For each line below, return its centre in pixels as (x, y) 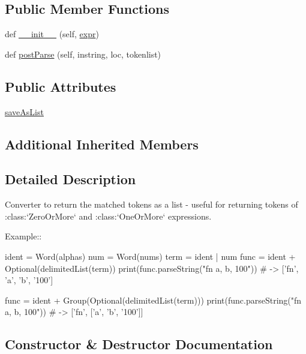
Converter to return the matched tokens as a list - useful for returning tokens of (151, 204)
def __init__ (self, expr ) (52, 34)
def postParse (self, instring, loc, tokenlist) (83, 54)
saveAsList (24, 111)
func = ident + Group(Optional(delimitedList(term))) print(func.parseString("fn (153, 300)
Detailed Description (70, 179)
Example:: (23, 236)
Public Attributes (61, 86)
